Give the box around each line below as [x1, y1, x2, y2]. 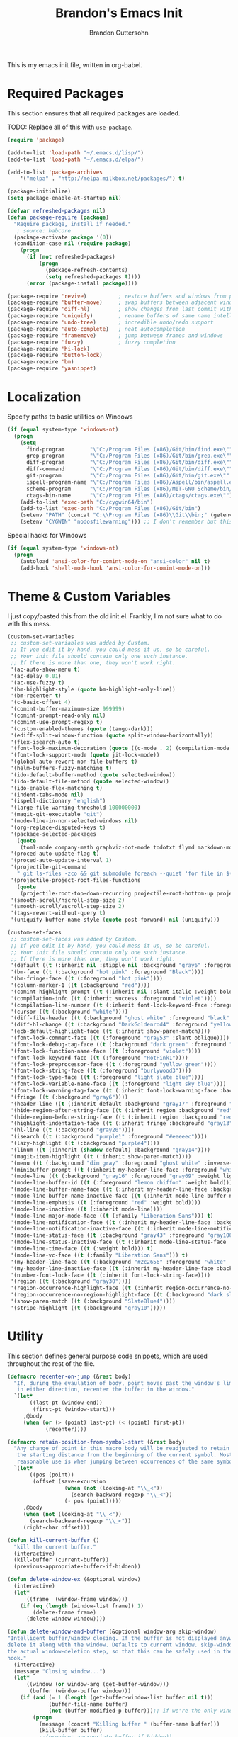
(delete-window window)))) [25, 1615, 106, 1623]
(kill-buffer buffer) [38, 1727, 103, 1734]
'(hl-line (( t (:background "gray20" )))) [10, 1126, 135, 1134]
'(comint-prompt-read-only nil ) [10, 712, 106, 719]
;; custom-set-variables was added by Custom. [10, 640, 151, 647]
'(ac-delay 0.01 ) [10, 672, 62, 679]
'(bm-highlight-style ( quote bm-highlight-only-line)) [10, 686, 176, 693]
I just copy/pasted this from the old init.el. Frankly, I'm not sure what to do [7, 611, 222, 621]
